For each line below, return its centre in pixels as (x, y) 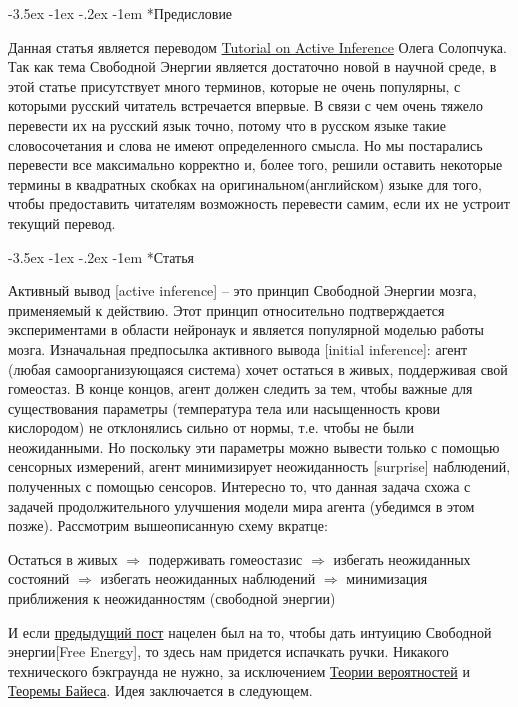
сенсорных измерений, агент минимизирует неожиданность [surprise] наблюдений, (259, 466)
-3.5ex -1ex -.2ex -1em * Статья (101, 256)
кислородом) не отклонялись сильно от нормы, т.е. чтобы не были (211, 427)
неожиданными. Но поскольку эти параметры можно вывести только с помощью (254, 446)
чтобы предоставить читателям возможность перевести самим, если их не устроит (259, 203)
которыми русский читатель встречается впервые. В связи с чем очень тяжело (245, 105)
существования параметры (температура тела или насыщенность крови (224, 407)
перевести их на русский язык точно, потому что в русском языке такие (227, 124)
